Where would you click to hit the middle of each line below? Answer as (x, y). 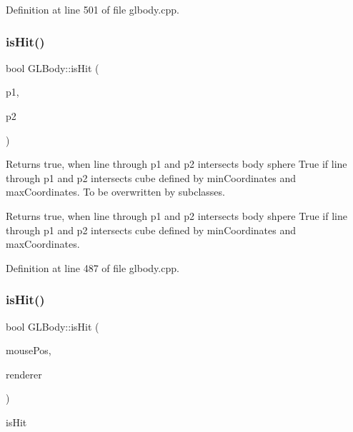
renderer (24, 374)
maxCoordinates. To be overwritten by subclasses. (115, 192)
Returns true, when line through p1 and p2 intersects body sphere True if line (176, 164)
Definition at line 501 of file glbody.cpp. (93, 9)
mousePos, (29, 350)
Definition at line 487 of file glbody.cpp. (93, 267)
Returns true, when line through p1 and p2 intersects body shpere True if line (176, 215)
